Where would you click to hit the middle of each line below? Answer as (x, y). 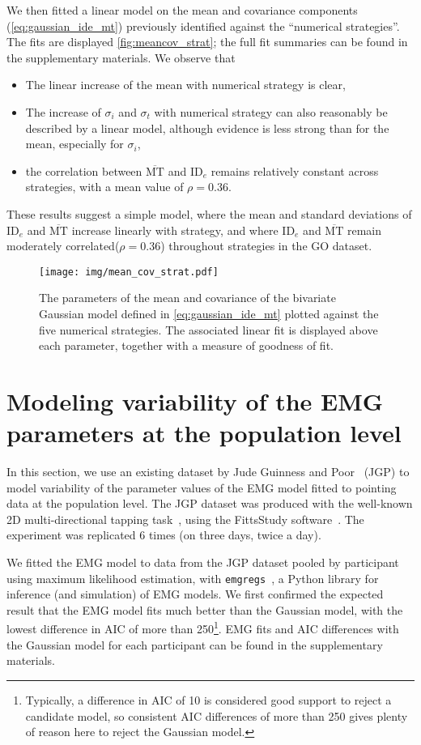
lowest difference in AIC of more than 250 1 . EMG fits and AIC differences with (203, 628)
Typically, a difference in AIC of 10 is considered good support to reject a (208, 699)
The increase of (63, 111)
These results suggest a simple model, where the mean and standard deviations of (209, 213)
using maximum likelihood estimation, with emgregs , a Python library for (193, 578)
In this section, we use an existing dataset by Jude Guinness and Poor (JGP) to (208, 472)
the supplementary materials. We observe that (121, 57)
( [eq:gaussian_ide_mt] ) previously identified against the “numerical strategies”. (203, 26)
